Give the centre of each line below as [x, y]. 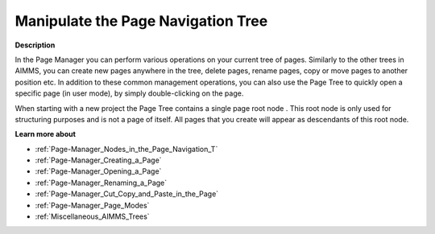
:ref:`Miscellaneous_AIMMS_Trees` [92, 216]
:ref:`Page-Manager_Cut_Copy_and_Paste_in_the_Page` [127, 194]
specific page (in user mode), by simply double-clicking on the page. [129, 93]
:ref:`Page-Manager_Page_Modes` [92, 205]
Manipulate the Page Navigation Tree [141, 21]
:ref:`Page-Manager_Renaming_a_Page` [101, 183]
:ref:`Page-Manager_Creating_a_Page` [98, 160]
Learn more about [46, 134]
